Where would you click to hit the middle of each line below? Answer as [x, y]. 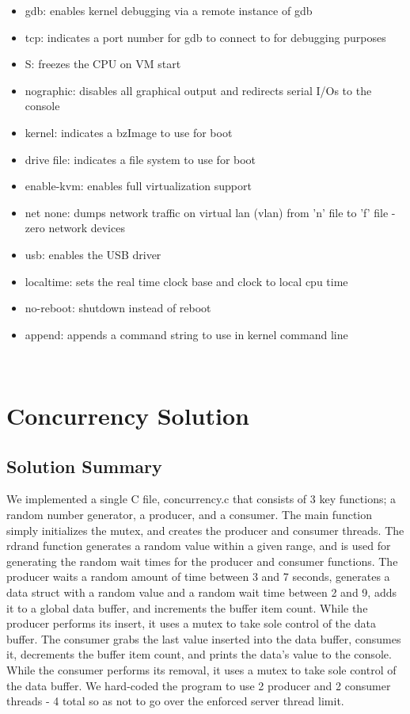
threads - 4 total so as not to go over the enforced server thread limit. [175, 701]
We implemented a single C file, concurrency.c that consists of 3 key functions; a [201, 499]
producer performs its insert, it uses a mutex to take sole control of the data [191, 623]
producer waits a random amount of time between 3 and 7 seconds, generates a [198, 577]
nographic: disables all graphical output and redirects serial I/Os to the [198, 90]
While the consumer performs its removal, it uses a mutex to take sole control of [201, 670]
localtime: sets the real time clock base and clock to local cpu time [186, 281]
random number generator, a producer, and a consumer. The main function [189, 515]
